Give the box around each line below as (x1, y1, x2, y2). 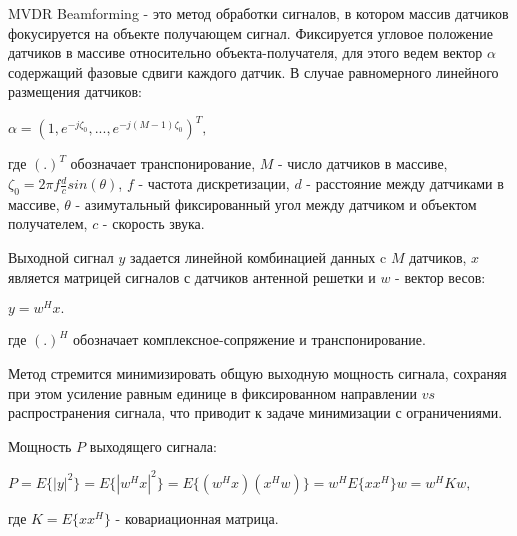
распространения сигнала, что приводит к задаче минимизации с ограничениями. (8, 402, 503, 423)
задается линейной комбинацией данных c (130, 247, 387, 268)
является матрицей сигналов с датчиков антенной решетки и (8, 266, 376, 287)
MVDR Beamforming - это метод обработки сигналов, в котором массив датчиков (8, 3, 509, 23)
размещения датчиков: (8, 81, 142, 102)
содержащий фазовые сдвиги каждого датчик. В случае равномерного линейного (8, 61, 499, 82)
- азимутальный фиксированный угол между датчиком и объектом (75, 193, 477, 214)
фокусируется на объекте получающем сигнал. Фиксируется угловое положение (8, 22, 493, 43)
